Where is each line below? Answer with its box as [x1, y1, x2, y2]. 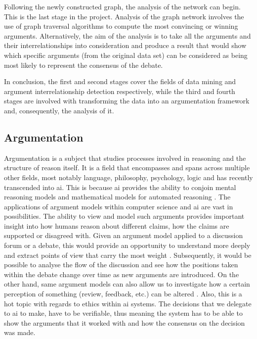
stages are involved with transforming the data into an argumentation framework [4, 96, 250, 106]
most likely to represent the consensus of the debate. [4, 59, 163, 70]
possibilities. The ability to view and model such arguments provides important [4, 211, 245, 221]
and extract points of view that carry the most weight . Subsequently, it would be [4, 249, 252, 260]
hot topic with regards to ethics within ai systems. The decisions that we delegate [4, 298, 252, 308]
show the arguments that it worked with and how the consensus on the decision [4, 317, 245, 328]
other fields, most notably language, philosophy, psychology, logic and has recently [4, 172, 253, 182]
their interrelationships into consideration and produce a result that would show [4, 40, 247, 50]
